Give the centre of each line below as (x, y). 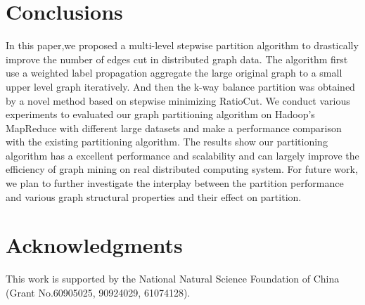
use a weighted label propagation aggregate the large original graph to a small (174, 73)
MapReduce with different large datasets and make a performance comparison (174, 128)
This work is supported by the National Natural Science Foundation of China (173, 279)
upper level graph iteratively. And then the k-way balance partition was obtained (180, 86)
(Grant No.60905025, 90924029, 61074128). (98, 292)
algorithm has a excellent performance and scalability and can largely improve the (182, 155)
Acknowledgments (94, 245)
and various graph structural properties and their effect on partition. (154, 196)
